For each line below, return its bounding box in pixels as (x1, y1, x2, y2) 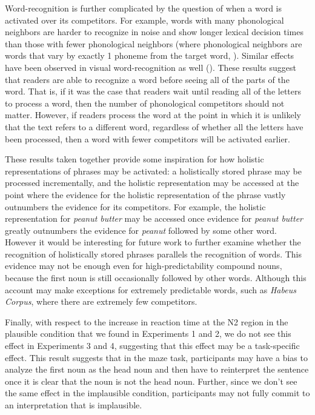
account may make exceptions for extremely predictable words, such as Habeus (5, 283, 296, 296)
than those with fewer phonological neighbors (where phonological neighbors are (5, 37, 302, 50)
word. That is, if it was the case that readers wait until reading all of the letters (5, 85, 301, 98)
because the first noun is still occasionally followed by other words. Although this (5, 271, 307, 284)
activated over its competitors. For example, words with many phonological (5, 13, 284, 26)
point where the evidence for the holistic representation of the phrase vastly (5, 188, 286, 201)
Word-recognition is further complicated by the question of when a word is (5, 2, 282, 14)
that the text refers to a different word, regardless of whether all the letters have (5, 120, 303, 133)
